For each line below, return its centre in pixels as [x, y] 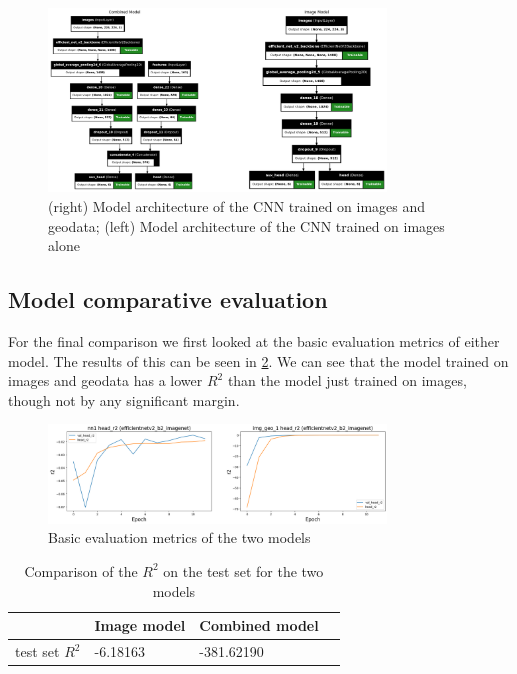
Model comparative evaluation [168, 299]
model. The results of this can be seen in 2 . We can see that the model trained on [258, 360]
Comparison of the [81, 570]
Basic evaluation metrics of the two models [179, 537]
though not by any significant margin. [124, 399]
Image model [140, 625]
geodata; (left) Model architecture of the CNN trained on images [246, 225]
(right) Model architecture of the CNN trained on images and [237, 206]
